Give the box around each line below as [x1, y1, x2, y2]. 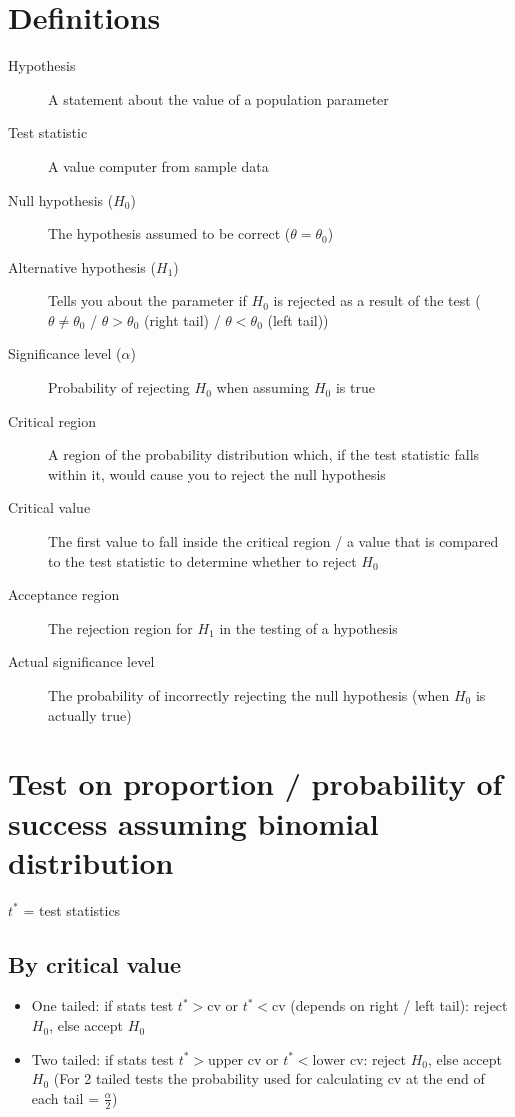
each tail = [31, 1087, 100, 1108]
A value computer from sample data [48, 155, 269, 176]
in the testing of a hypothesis [219, 617, 398, 638]
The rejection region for [48, 617, 193, 638]
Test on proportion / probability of [8, 763, 503, 804]
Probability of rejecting [48, 377, 190, 398]
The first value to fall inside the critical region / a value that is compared [48, 531, 499, 552]
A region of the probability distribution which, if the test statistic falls [48, 444, 480, 465]
